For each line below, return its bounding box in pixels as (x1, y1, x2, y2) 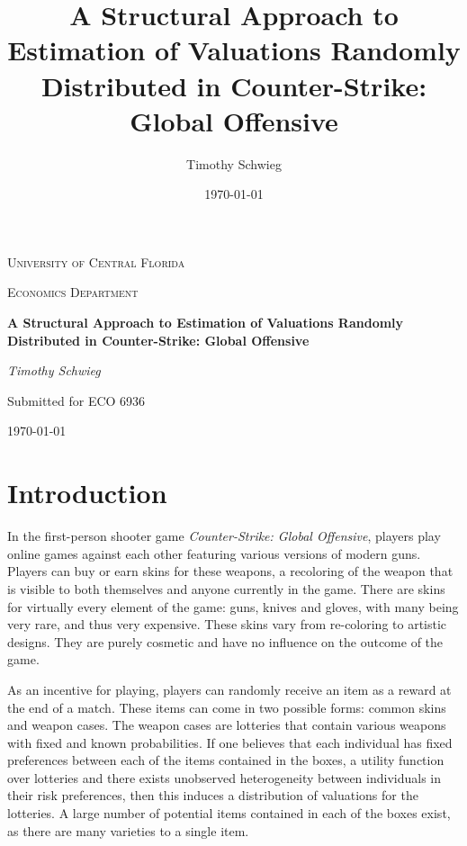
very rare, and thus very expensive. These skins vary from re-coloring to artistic (7, 615, 447, 634)
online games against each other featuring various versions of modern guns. (7, 544, 421, 562)
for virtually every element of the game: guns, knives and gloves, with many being (7, 597, 459, 616)
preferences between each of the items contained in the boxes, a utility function (7, 751, 445, 769)
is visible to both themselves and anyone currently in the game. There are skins (7, 579, 445, 598)
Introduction (7, 474, 167, 511)
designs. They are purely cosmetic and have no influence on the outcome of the (7, 632, 444, 651)
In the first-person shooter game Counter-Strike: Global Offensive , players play (7, 526, 441, 545)
